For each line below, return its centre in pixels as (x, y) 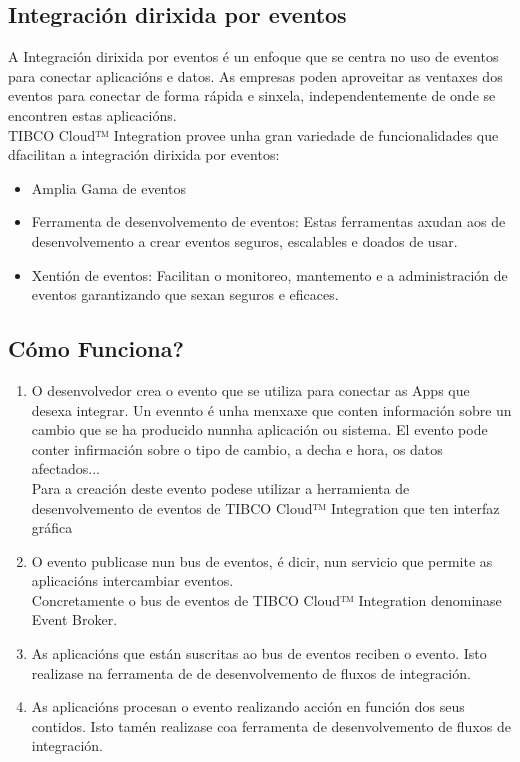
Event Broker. (74, 619)
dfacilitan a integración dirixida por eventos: (144, 154)
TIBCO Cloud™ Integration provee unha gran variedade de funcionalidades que (253, 134)
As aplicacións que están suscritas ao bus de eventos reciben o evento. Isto (259, 653)
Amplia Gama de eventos (108, 187)
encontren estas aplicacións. (92, 114)
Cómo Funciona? (96, 348)
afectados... (65, 468)
